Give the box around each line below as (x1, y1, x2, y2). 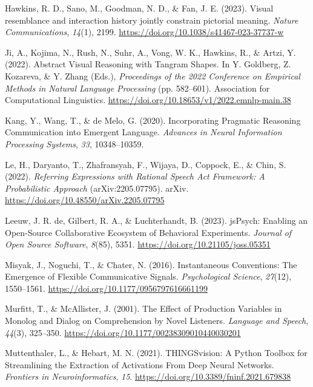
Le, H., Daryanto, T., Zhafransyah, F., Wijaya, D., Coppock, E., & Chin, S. (5, 158, 286, 170)
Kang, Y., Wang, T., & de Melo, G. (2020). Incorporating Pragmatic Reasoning (5, 113, 301, 126)
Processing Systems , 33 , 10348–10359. (5, 137, 144, 150)
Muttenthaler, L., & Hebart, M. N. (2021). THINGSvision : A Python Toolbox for (5, 346, 308, 359)
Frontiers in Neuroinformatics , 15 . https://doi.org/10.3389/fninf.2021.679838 (5, 370, 291, 383)
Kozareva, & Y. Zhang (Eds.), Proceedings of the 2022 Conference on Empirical (5, 69, 300, 82)
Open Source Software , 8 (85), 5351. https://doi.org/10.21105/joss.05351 (5, 238, 271, 251)
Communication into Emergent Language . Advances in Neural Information (5, 126, 282, 138)
